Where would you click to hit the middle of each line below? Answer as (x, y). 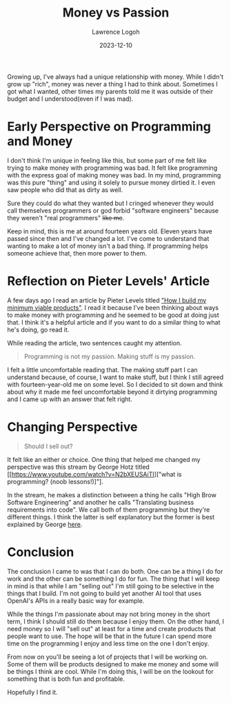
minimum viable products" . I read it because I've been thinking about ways (113, 307)
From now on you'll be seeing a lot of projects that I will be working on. (108, 657)
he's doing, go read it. (38, 329)
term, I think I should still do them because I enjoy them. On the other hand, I (115, 621)
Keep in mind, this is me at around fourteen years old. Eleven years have (110, 231)
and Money (40, 141)
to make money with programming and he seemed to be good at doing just (113, 315)
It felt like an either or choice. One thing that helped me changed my (104, 459)
